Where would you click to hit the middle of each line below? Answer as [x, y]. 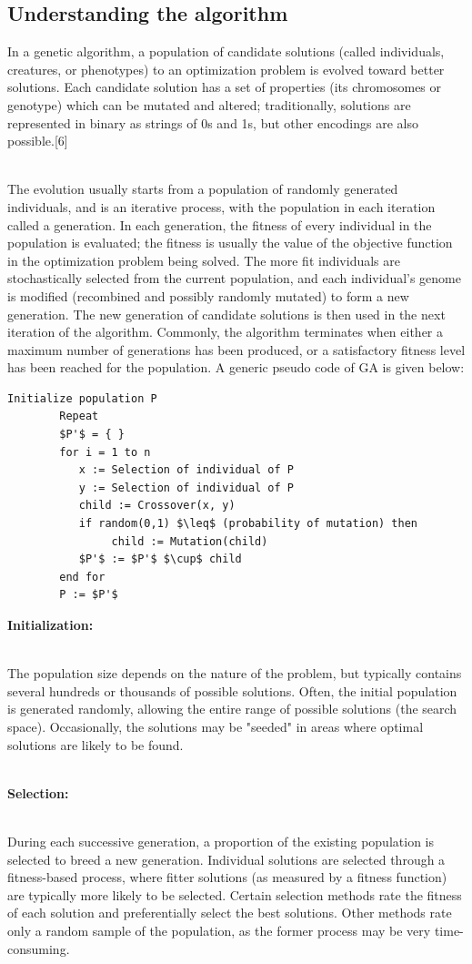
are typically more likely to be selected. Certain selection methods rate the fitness [235, 894]
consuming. [39, 948]
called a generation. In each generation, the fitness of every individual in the [220, 224]
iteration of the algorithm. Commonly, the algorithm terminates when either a [226, 332]
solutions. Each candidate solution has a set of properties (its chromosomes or [225, 87]
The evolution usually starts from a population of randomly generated [203, 189]
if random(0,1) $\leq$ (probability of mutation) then [248, 524]
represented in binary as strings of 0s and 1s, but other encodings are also [213, 122]
